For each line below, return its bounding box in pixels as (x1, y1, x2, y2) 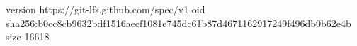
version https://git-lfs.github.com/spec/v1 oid (6, 2, 205, 16)
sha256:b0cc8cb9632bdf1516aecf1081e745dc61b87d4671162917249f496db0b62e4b (6, 15, 351, 30)
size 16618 (6, 29, 50, 44)
